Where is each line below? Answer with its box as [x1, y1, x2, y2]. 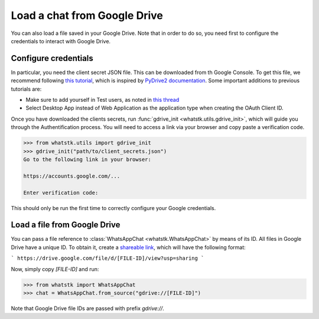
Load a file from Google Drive [11, 220, 121, 230]
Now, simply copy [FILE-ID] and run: [11, 265, 99, 272]
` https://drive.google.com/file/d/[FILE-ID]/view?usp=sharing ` [11, 255, 204, 262]
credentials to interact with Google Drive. [11, 37, 111, 44]
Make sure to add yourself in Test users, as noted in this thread [25, 96, 180, 104]
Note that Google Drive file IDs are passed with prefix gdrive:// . [11, 305, 165, 312]
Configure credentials [11, 53, 94, 63]
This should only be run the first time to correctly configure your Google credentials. [11, 204, 216, 211]
